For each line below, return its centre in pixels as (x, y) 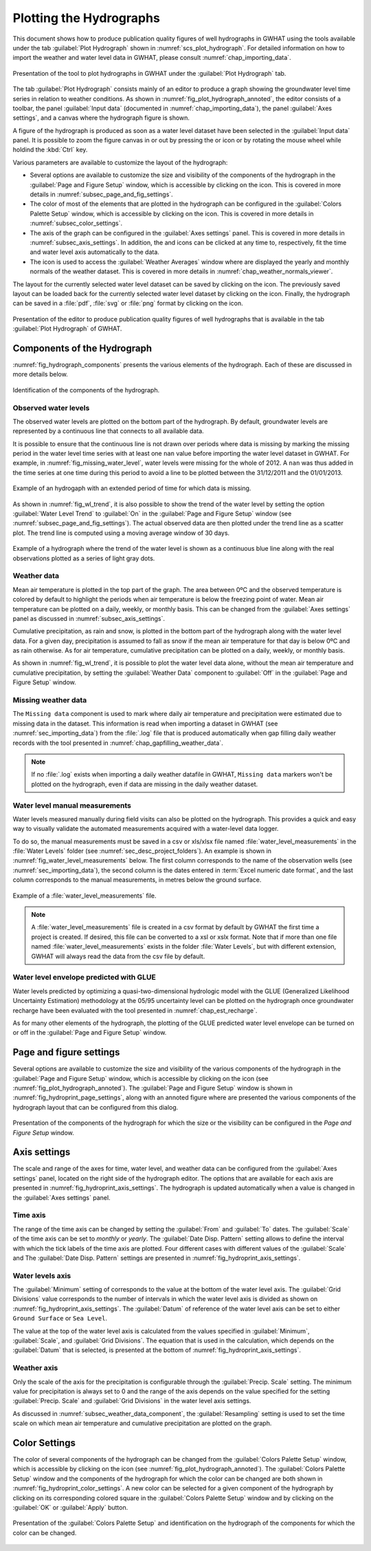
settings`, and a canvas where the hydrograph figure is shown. (101, 118)
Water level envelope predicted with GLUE (84, 978)
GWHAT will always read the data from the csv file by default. (118, 956)
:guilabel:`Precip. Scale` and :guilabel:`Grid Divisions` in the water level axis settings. (132, 1401)
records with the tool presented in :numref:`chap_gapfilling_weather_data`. (118, 743)
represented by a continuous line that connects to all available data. (108, 431)
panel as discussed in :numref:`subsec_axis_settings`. (89, 618)
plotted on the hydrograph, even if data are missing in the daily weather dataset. (145, 784)
